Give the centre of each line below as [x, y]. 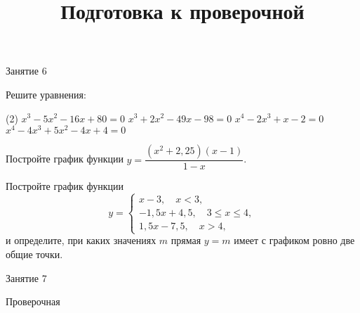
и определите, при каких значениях [81, 240]
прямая [186, 240]
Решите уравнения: [46, 94]
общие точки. [34, 254]
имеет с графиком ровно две [294, 240]
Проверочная [33, 301]
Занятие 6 [26, 71]
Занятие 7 [26, 277]
